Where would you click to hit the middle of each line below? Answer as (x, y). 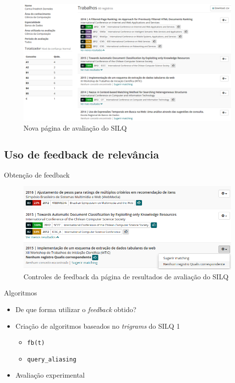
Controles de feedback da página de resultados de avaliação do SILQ (126, 276)
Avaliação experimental (50, 375)
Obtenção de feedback (37, 174)
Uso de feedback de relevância (82, 154)
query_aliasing (52, 359)
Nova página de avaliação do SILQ (75, 127)
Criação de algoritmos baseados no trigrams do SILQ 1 (98, 326)
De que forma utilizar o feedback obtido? (76, 309)
